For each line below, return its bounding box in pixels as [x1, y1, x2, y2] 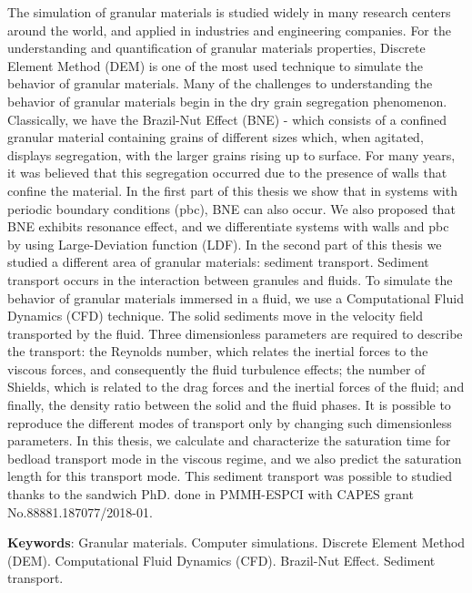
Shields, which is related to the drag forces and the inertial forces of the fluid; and [7, 377, 465, 396]
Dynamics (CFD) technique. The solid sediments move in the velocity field [7, 306, 424, 325]
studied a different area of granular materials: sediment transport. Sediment [7, 252, 429, 271]
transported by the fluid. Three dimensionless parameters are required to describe [7, 323, 463, 343]
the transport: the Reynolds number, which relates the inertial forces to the [7, 342, 428, 361]
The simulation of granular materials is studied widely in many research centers [7, 3, 451, 21]
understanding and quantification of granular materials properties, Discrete [7, 38, 426, 57]
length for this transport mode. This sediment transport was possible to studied [7, 466, 452, 486]
